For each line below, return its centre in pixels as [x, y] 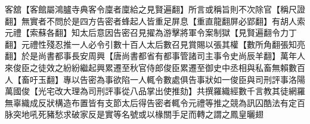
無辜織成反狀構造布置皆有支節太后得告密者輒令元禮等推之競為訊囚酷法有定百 [155, 102]
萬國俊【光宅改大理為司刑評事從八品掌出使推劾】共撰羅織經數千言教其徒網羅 [155, 91]
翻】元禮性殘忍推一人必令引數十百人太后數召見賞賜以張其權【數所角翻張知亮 [155, 44]
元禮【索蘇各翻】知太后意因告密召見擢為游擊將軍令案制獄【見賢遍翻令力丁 [151, 32]
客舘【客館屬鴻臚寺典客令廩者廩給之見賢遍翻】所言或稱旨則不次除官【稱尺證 [155, 9]
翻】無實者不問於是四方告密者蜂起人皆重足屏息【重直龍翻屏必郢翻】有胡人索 [155, 21]
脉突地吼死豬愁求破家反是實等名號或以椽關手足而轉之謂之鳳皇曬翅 [134, 114]
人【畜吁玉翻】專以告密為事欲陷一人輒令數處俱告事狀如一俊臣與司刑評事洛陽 [155, 79]
